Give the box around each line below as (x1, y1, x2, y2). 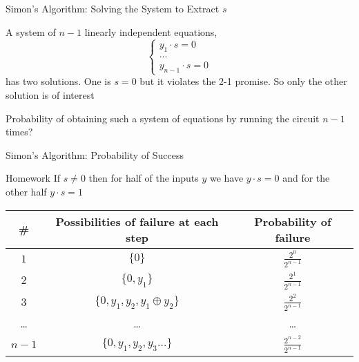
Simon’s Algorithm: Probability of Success (6, 147, 184, 162)
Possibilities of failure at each (55, 213, 219, 229)
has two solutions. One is (6, 74, 111, 88)
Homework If (6, 171, 60, 185)
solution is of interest (6, 87, 95, 102)
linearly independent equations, (84, 24, 217, 39)
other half (6, 184, 47, 198)
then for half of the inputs (88, 171, 199, 185)
